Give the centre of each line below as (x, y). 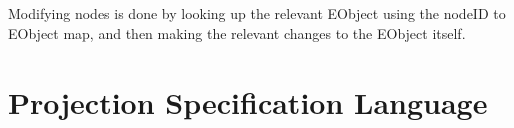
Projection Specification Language (248, 101)
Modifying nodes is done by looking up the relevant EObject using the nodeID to (257, 13)
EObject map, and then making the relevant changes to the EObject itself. (237, 32)
